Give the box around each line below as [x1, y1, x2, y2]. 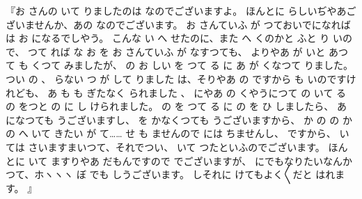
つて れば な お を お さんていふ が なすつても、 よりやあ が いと [28, 44, 326, 58]
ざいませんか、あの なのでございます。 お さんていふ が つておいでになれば [6, 17, 351, 31]
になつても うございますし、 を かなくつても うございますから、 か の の [6, 112, 340, 127]
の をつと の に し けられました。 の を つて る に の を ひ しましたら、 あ [6, 99, 347, 113]
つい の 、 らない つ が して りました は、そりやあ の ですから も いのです [6, 71, 347, 86]
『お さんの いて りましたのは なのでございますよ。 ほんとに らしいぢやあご [6, 3, 356, 17]
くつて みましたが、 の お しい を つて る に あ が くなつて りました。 [31, 58, 353, 72]
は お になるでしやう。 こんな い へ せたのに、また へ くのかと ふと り [6, 31, 330, 45]
